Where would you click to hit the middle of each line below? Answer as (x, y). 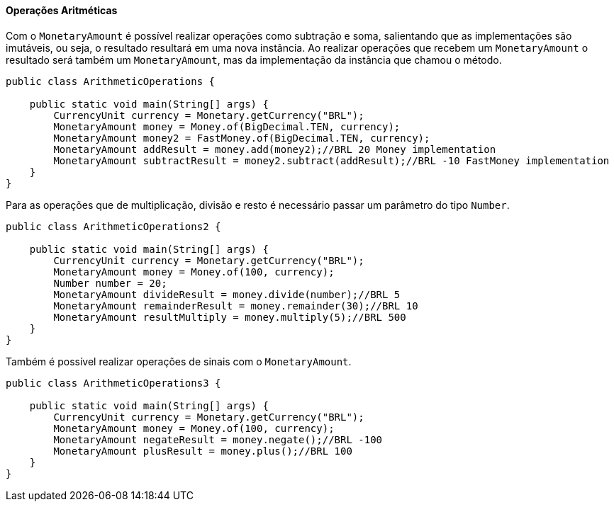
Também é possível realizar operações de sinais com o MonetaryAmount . (179, 361)
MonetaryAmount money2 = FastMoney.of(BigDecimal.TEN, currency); (242, 138)
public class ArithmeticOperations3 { (113, 383)
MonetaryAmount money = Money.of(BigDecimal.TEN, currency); (227, 126)
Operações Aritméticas (62, 10)
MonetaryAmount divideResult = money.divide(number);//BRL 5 (227, 294)
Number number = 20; (110, 283)
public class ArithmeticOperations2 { (113, 226)
